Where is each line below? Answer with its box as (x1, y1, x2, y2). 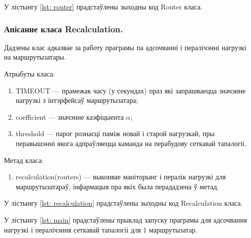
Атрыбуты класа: (4, 69, 55, 79)
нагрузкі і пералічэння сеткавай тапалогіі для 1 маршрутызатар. (4, 224, 198, 235)
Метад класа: (4, 155, 44, 165)
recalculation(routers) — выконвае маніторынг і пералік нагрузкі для (15, 171, 226, 182)
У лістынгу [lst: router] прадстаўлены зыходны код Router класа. (4, 1, 203, 11)
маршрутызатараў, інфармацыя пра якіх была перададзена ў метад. (15, 181, 219, 191)
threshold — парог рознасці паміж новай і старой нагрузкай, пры (15, 128, 215, 139)
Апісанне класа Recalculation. (4, 22, 123, 35)
